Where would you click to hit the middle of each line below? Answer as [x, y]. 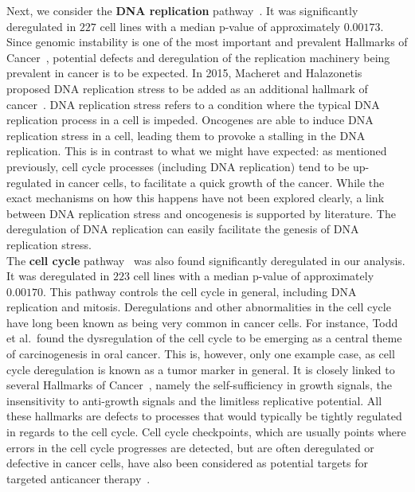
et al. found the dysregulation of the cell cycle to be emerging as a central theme [204, 338]
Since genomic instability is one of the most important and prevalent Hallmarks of [207, 42]
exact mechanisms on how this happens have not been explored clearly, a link [196, 198]
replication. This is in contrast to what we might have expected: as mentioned [197, 151]
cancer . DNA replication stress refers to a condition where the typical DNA [193, 104]
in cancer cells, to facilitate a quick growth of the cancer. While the [220, 182]
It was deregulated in [58, 276]
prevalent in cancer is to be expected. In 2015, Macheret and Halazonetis [184, 73]
